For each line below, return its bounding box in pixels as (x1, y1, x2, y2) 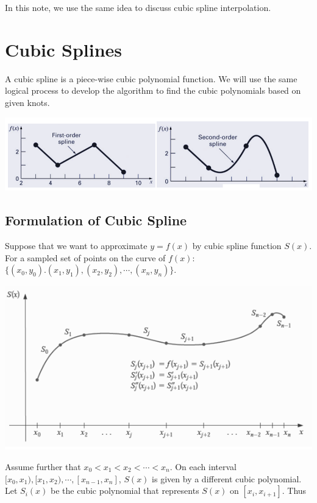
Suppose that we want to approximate (5, 239, 148, 252)
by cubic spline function (192, 239, 282, 252)
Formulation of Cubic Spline (5, 211, 187, 230)
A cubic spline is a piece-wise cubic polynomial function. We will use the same (5, 72, 297, 85)
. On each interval (169, 460, 237, 473)
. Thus (282, 484, 307, 497)
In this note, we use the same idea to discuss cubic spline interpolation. (5, 1, 271, 13)
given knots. (5, 96, 50, 108)
